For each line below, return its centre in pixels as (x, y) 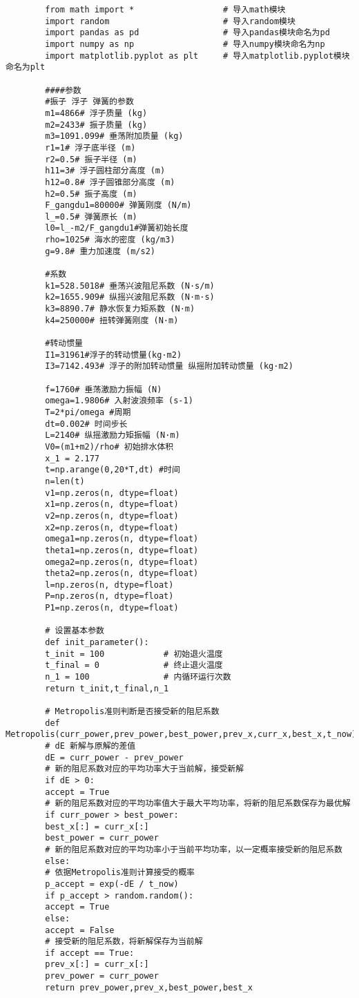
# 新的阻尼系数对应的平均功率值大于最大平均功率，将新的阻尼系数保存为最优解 (198, 804)
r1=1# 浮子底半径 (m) (90, 147)
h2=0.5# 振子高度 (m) (91, 194)
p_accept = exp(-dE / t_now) (112, 884)
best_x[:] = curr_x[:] (97, 826)
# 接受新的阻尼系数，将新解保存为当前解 (124, 942)
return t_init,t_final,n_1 (107, 688)
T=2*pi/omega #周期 (88, 412)
